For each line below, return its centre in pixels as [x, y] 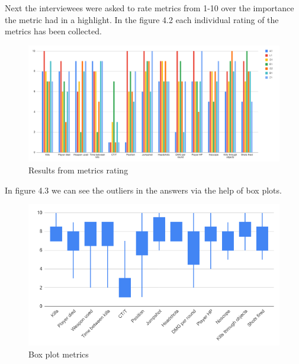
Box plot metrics [59, 354]
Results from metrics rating [78, 170]
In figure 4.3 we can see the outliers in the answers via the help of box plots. [143, 190]
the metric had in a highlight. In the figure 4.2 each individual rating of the [142, 19]
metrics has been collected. [53, 31]
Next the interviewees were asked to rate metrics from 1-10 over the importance [149, 8]
